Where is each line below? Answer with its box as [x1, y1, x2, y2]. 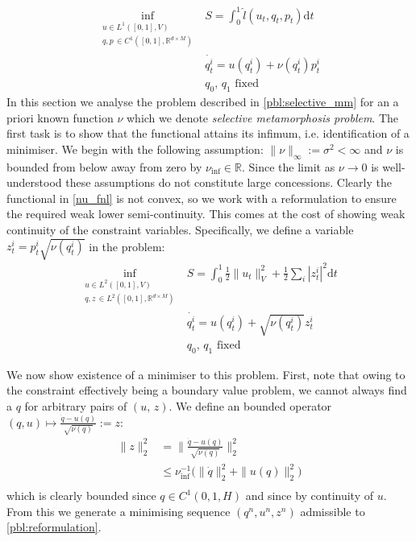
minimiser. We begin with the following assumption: [6, 140, 264, 157]
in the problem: [89, 237, 165, 254]
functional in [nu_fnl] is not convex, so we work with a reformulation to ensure [6, 189, 397, 206]
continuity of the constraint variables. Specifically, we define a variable [6, 221, 354, 237]
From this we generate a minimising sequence [6, 502, 231, 519]
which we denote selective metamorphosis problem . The [126, 109, 399, 126]
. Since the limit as [241, 158, 335, 175]
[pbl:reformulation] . [6, 518, 102, 535]
